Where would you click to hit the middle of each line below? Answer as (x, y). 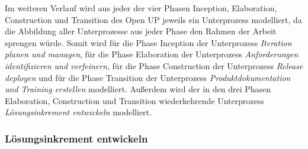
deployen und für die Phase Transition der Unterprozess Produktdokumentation (148, 77)
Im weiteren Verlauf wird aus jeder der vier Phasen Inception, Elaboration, (141, 8)
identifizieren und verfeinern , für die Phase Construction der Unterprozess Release (154, 65)
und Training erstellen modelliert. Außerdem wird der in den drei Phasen (138, 89)
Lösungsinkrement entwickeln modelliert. (78, 112)
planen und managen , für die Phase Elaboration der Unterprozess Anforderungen (152, 54)
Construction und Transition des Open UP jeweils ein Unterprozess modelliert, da (153, 19)
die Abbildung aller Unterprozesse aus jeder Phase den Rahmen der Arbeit (141, 31)
